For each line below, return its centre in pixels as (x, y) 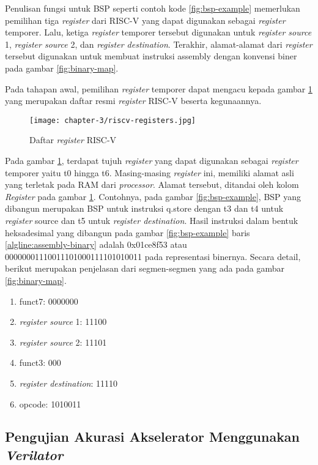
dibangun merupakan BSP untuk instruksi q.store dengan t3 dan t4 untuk (144, 208)
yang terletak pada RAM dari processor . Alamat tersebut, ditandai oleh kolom (152, 184)
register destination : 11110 (68, 383)
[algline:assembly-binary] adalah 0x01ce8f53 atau (96, 244)
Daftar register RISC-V (73, 140)
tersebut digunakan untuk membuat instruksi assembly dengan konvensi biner (151, 56)
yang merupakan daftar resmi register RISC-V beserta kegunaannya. (133, 101)
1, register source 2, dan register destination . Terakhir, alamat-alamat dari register (159, 44)
